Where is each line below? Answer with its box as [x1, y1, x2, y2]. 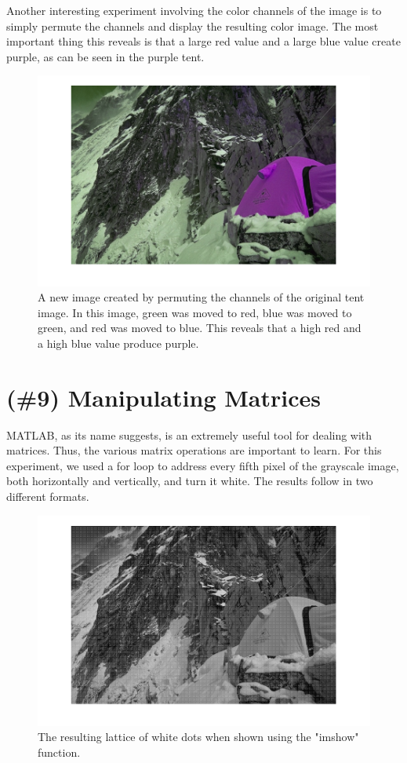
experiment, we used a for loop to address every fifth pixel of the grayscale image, [6, 457, 399, 473]
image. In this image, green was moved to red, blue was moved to [38, 304, 352, 320]
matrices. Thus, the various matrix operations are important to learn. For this [6, 442, 382, 458]
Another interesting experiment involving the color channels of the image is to [6, 2, 382, 18]
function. [38, 743, 81, 760]
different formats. [6, 487, 89, 504]
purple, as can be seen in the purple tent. [6, 48, 205, 64]
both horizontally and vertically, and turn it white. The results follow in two [6, 473, 373, 489]
